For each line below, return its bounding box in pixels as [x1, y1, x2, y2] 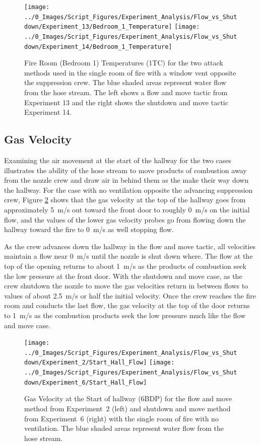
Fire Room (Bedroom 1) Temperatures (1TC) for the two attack [24, 57, 223, 68]
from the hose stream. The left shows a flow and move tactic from [24, 87, 228, 98]
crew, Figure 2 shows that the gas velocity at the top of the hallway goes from [4, 194, 246, 205]
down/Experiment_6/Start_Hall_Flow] [24, 379, 147, 386]
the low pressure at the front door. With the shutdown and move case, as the [4, 270, 242, 281]
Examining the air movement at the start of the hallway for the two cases [4, 155, 231, 166]
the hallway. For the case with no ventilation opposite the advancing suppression [4, 184, 253, 195]
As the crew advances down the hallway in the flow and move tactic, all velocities [4, 241, 256, 251]
